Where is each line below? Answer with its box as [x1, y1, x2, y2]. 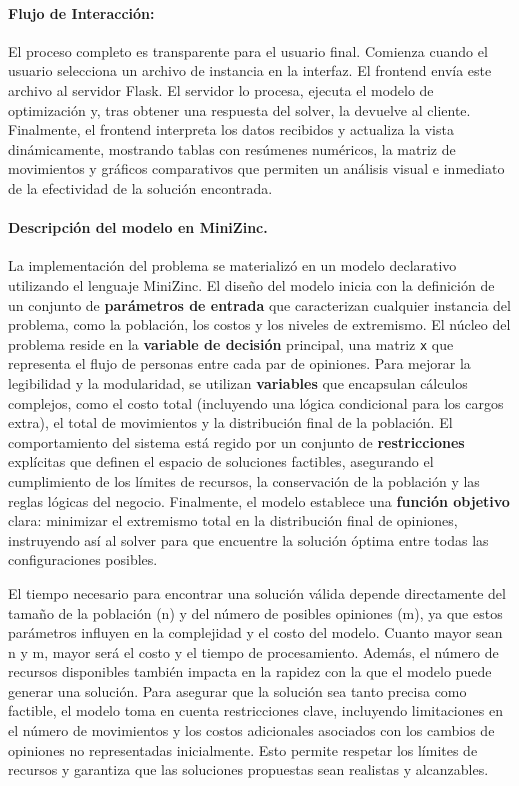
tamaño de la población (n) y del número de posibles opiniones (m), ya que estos [8, 602, 503, 623]
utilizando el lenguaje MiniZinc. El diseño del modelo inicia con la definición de [8, 274, 495, 295]
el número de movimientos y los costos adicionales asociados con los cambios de [8, 720, 495, 741]
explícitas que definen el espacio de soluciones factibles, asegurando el [8, 451, 434, 472]
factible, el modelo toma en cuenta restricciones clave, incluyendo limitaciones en [8, 700, 503, 721]
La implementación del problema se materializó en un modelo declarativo [8, 255, 457, 276]
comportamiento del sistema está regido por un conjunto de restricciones [8, 431, 465, 452]
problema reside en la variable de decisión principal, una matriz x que [8, 333, 454, 354]
